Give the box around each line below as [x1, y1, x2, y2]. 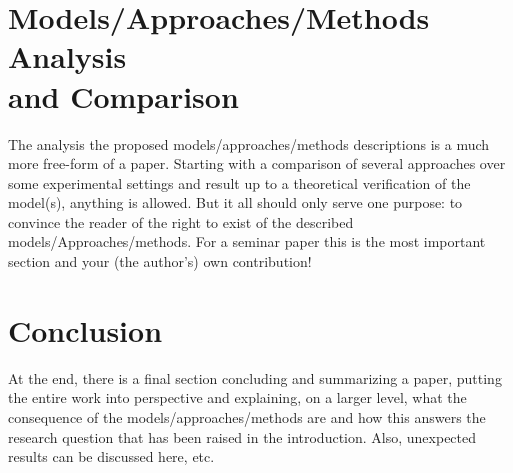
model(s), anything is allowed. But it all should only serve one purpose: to [8, 192, 463, 213]
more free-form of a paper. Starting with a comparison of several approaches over [8, 153, 506, 174]
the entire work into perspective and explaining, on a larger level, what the [8, 387, 467, 408]
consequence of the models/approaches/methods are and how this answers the [8, 406, 486, 427]
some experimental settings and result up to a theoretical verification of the [8, 172, 471, 193]
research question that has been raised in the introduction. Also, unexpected [8, 426, 477, 447]
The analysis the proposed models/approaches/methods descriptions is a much [8, 133, 490, 154]
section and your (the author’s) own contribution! [8, 251, 312, 272]
